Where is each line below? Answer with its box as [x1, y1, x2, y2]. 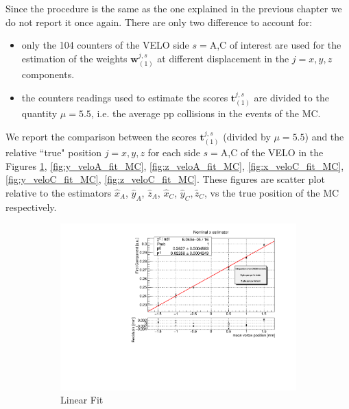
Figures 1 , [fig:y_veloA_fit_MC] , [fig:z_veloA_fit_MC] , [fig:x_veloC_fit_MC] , [5, 158, 344, 173]
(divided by [223, 129, 271, 143]
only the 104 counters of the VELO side [21, 38, 189, 52]
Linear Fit [60, 393, 104, 407]
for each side [147, 145, 200, 160]
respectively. [5, 199, 57, 214]
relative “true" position [5, 145, 101, 160]
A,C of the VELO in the [220, 145, 324, 160]
